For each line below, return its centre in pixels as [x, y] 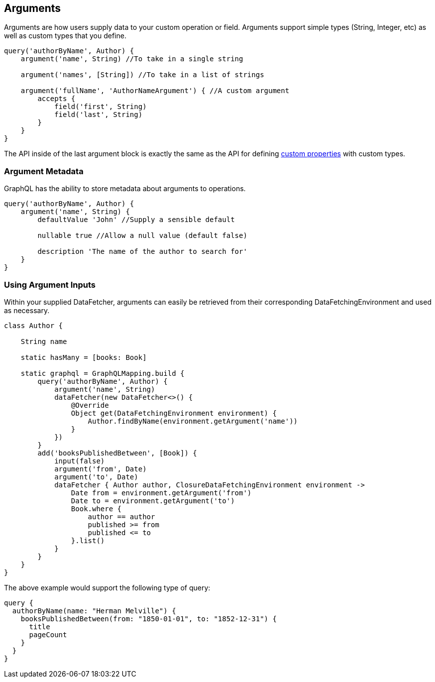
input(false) [80, 461]
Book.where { [96, 509]
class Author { [34, 325]
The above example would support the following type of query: [107, 587]
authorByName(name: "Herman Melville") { [94, 611]
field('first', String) [101, 107]
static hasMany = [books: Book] [84, 357]
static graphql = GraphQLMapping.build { [103, 373]
